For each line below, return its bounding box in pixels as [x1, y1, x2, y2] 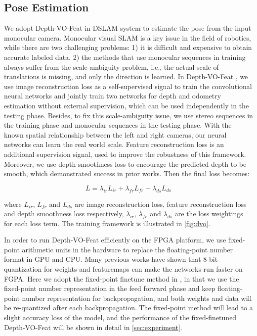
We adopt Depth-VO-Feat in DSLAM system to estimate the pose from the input [4, 23, 252, 33]
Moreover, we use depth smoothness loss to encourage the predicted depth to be [4, 158, 247, 169]
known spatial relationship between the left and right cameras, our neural [4, 129, 227, 140]
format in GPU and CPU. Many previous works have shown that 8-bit [4, 254, 218, 264]
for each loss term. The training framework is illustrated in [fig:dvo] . [4, 218, 211, 228]
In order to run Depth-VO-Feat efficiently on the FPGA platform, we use [4, 235, 226, 245]
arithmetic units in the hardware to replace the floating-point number [22, 244, 233, 254]
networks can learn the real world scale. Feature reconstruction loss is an [4, 139, 224, 149]
